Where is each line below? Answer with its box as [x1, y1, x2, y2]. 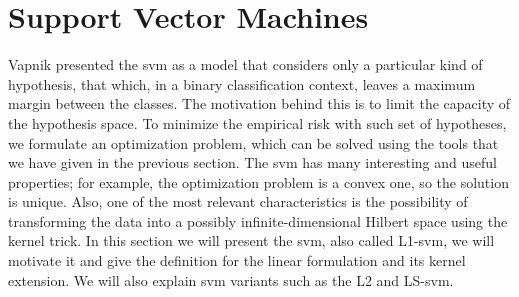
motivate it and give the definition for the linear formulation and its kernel [8, 250, 466, 271]
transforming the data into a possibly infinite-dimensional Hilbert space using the [8, 210, 508, 231]
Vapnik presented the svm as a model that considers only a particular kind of [8, 54, 483, 75]
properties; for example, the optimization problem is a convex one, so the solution [8, 171, 509, 192]
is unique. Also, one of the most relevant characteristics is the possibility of [8, 191, 468, 212]
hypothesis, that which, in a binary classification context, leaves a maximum [8, 73, 476, 94]
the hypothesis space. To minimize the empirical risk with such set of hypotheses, [8, 112, 507, 133]
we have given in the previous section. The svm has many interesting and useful [8, 152, 497, 173]
